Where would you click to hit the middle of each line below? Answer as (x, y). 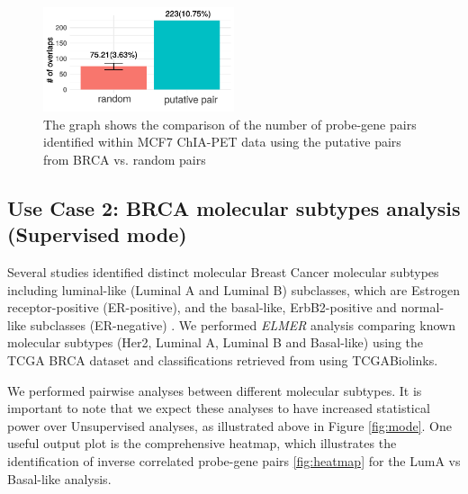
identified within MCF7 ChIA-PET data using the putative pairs (222, 142)
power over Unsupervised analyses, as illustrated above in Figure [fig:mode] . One (229, 425)
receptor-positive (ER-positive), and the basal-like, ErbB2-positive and (202, 307)
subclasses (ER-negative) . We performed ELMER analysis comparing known (243, 324)
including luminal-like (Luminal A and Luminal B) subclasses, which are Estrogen (234, 289)
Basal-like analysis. (59, 478)
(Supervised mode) (97, 234)
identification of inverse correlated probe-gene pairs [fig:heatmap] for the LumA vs (234, 461)
